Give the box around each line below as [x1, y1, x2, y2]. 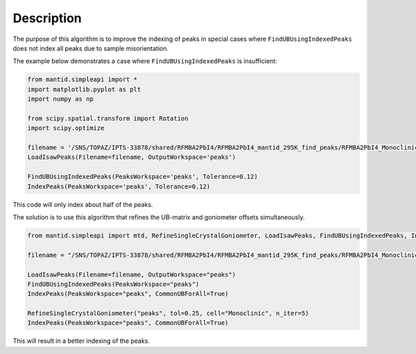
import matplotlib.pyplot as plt [27, 85, 141, 93]
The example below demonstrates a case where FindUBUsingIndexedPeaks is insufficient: [12, 57, 277, 65]
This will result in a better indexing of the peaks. [12, 337, 150, 345]
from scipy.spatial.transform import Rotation [27, 115, 189, 122]
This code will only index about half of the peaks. [12, 200, 153, 208]
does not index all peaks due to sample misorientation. [12, 44, 169, 52]
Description [12, 10, 83, 26]
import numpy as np [27, 95, 94, 103]
